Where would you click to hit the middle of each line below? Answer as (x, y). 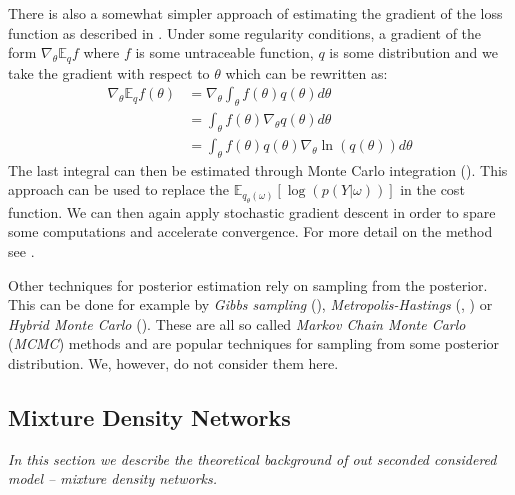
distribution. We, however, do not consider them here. (173, 362)
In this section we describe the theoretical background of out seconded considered (252, 458)
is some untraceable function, (224, 52)
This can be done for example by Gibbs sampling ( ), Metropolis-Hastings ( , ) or (250, 304)
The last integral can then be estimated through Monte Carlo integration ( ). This (258, 169)
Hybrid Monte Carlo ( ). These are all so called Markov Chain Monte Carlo (237, 323)
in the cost (432, 189)
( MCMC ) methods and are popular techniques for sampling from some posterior (254, 343)
